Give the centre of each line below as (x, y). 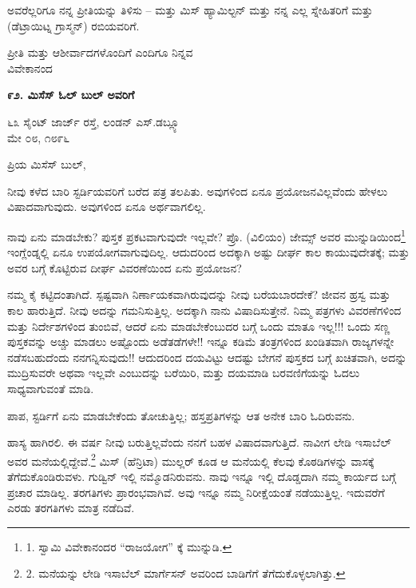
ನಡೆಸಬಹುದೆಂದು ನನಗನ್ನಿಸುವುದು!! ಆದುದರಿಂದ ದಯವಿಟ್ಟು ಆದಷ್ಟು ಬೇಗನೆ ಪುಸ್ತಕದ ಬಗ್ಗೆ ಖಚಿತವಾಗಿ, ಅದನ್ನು (207, 357)
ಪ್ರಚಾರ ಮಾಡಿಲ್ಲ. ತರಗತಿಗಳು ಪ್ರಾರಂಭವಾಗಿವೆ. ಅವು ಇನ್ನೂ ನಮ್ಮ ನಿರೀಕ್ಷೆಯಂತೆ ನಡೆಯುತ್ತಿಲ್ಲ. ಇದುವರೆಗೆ (196, 492)
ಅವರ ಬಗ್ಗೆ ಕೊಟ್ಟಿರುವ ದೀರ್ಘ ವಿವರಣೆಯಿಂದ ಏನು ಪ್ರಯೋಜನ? (125, 267)
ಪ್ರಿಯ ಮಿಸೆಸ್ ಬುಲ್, (47, 164)
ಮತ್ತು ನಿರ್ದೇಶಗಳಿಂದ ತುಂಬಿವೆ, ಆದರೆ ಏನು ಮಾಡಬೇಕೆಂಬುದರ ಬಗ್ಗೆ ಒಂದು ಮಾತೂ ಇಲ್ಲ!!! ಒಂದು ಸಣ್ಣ (199, 326)
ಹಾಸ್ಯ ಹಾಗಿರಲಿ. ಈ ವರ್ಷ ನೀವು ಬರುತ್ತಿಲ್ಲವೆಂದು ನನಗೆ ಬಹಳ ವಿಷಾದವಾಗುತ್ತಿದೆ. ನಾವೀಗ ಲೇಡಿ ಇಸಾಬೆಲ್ (200, 442)
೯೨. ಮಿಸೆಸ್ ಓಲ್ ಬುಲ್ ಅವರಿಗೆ (71, 95)
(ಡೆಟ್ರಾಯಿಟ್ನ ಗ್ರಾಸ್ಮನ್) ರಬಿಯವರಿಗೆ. (73, 25)
